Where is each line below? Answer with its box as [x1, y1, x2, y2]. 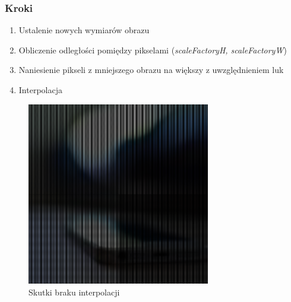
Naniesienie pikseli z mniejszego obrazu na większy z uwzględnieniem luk [18, 63, 284, 76]
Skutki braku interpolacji [29, 285, 120, 298]
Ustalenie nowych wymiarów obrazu [18, 24, 150, 36]
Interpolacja [18, 84, 62, 96]
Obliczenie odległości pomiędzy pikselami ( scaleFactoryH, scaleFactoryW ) [18, 43, 287, 56]
